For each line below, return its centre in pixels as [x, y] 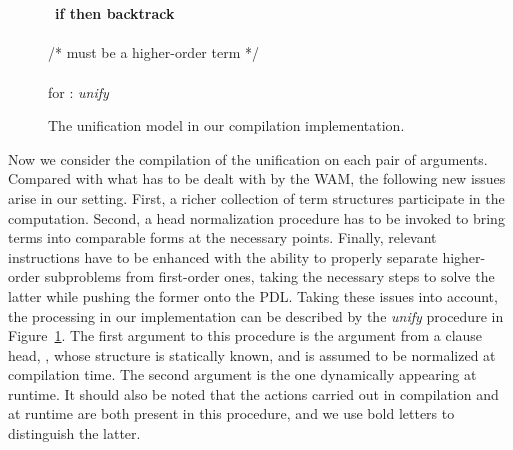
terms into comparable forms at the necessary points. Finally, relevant [222, 237]
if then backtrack [115, 13]
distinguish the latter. [74, 433]
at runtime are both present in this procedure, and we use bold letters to [231, 413]
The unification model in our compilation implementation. [226, 125]
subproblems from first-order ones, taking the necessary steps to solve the [269, 276]
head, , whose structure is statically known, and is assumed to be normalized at [252, 354]
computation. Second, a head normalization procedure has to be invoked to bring [256, 217]
